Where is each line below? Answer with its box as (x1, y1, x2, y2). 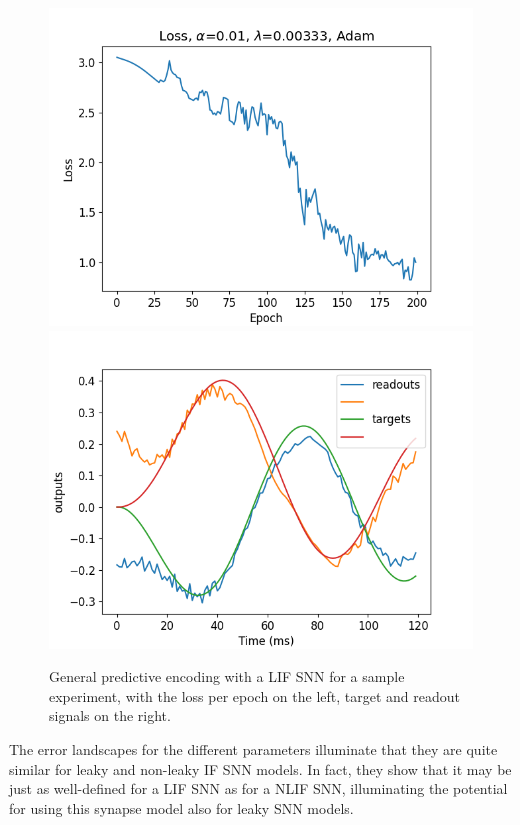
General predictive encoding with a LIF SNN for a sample (49, 666, 405, 687)
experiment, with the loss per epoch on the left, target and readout (49, 685, 460, 706)
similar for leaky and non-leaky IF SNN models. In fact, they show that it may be (9, 758, 512, 779)
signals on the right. (49, 705, 171, 726)
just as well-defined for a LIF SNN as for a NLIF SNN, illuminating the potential (9, 778, 508, 799)
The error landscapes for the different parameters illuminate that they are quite (9, 738, 498, 759)
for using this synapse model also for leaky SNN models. (9, 797, 354, 818)
